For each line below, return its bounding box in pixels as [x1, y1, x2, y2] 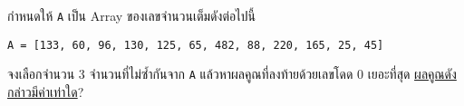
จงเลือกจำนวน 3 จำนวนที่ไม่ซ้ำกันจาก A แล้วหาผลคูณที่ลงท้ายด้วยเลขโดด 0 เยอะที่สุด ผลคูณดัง [7, 64, 457, 83]
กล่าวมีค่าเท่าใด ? [7, 82, 84, 101]
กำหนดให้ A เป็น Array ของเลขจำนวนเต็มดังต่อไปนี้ [7, 6, 256, 24]
